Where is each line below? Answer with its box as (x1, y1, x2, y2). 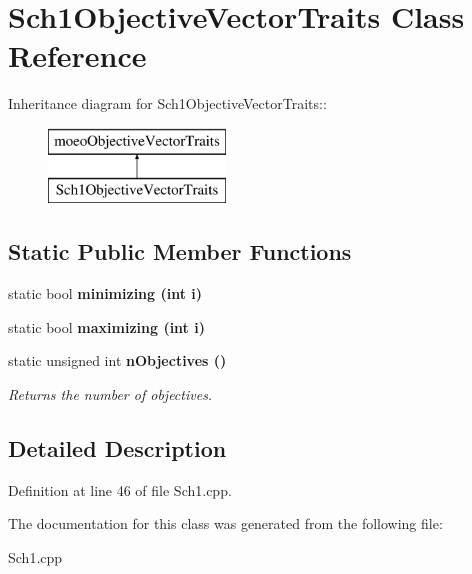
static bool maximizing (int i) (8, 316, 205, 337)
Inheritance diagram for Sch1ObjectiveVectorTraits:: (8, 93, 327, 114)
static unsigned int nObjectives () (8, 350, 227, 371)
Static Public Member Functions (8, 236, 352, 267)
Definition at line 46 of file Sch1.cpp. (8, 479, 232, 500)
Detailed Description (8, 433, 227, 464)
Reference (8, 35, 147, 76)
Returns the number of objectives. (8, 384, 213, 405)
